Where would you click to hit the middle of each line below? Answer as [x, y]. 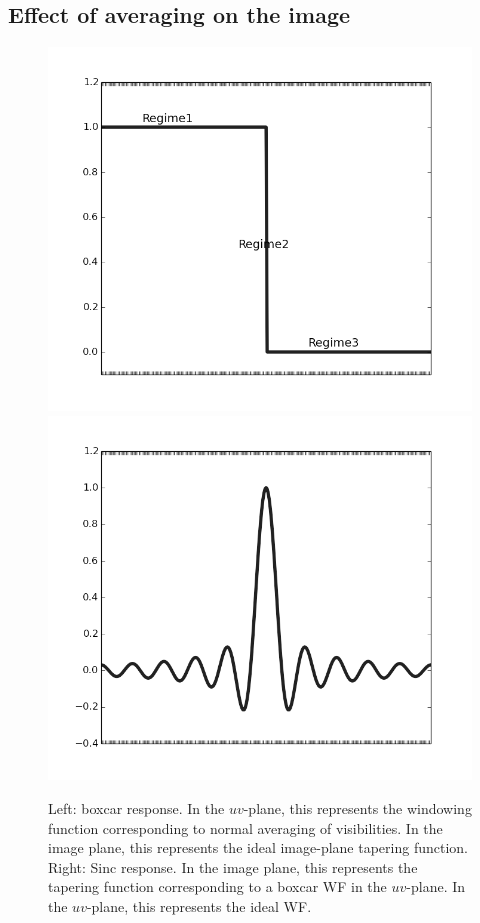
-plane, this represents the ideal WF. [199, 905]
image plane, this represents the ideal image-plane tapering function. [258, 847]
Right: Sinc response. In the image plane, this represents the [233, 866]
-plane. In [436, 886]
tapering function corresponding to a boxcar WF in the [217, 886]
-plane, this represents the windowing [357, 807]
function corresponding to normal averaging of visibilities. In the [245, 827]
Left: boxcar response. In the [136, 807]
